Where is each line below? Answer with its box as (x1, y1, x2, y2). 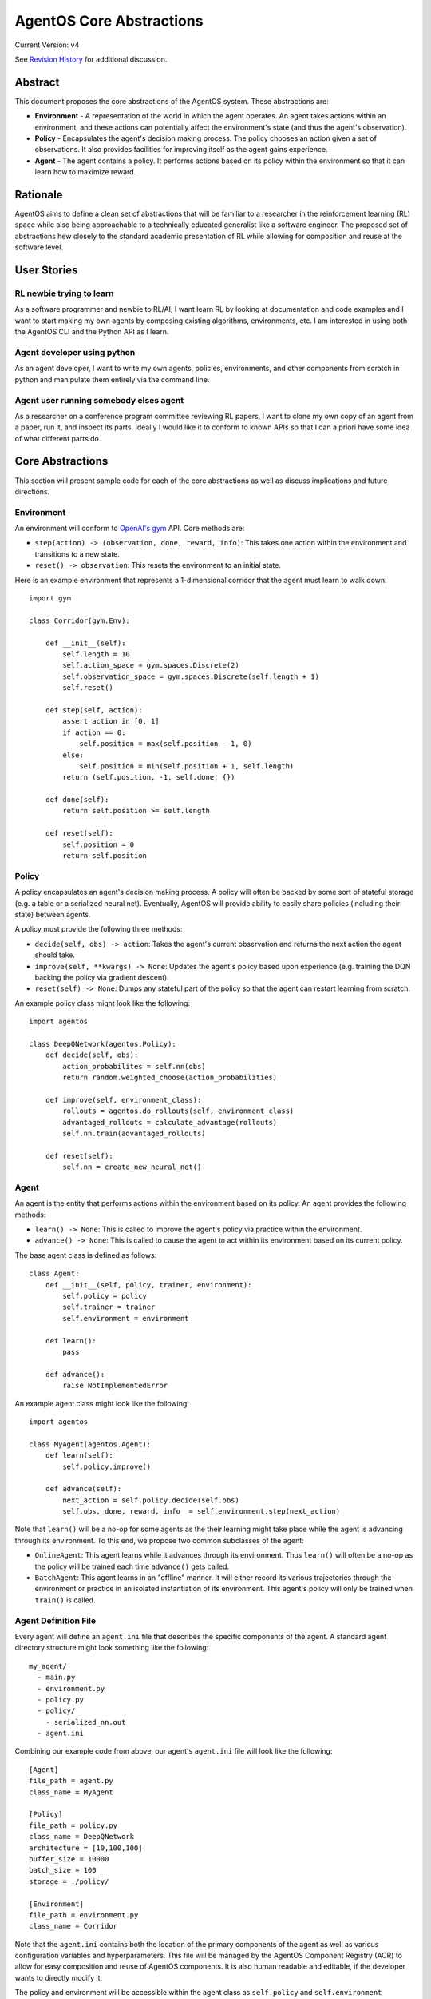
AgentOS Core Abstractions (14, 12, 204, 30)
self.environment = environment (62, 1314, 189, 1323)
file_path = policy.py (29, 1821, 118, 1830)
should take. (34, 950, 76, 960)
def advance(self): (45, 1484, 122, 1494)
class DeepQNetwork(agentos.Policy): (29, 1039, 177, 1048)
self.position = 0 (62, 840, 135, 849)
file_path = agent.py (29, 1776, 113, 1786)
